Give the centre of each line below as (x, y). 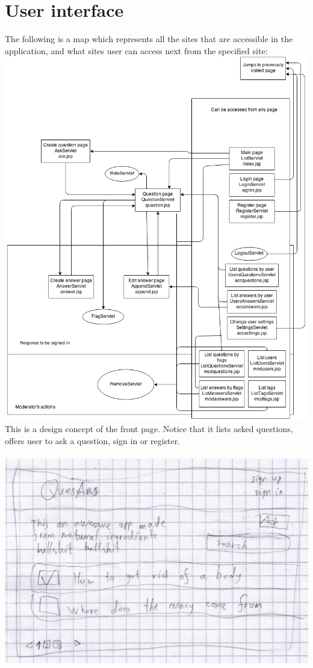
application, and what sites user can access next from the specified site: (136, 50)
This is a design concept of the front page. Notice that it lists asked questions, (149, 428)
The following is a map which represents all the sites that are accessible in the (149, 39)
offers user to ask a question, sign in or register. (93, 440)
